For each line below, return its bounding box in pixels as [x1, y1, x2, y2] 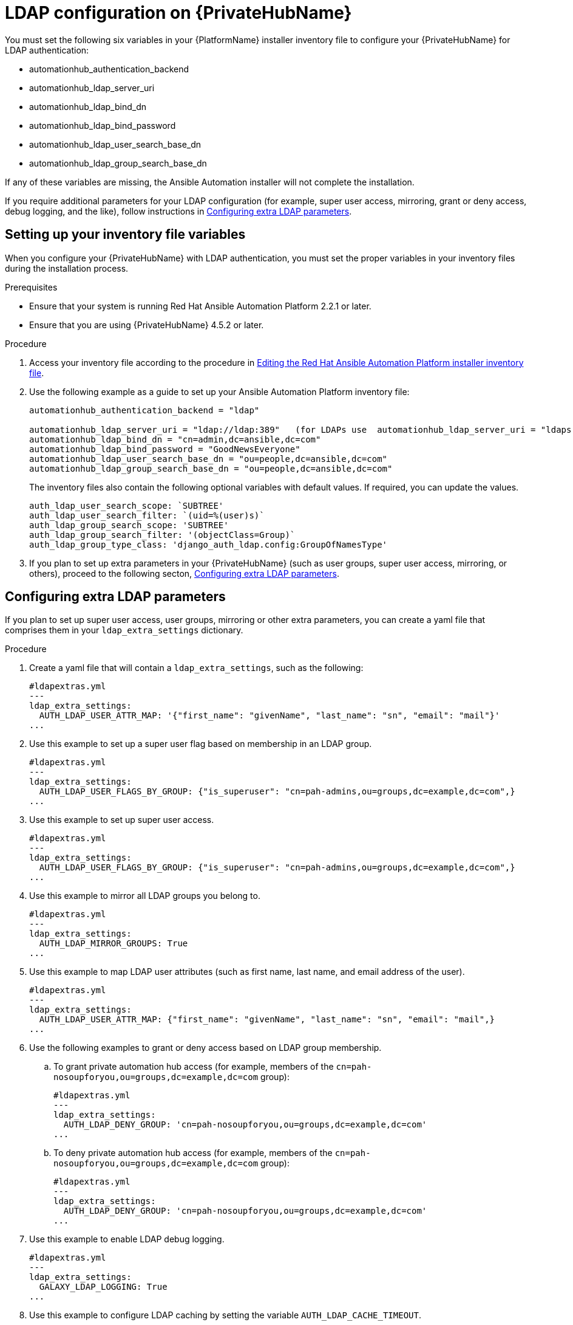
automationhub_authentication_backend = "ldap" [29, 405, 260, 415]
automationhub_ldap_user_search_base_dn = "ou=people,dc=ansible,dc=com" [29, 453, 388, 464]
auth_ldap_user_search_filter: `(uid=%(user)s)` [29, 510, 265, 520]
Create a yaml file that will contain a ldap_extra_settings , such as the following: [29, 662, 364, 673]
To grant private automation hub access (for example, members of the [53, 1061, 334, 1072]
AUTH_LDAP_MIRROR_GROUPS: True [39, 938, 188, 949]
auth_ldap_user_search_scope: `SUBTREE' [29, 500, 224, 511]
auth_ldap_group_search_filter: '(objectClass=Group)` [29, 529, 296, 540]
